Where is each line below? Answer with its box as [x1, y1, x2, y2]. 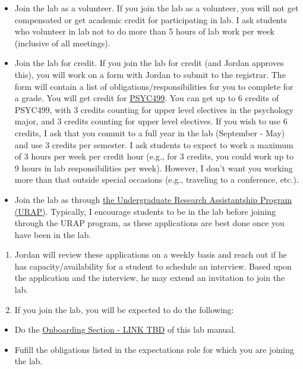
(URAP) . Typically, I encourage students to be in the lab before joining [14, 205, 276, 217]
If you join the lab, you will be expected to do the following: [14, 303, 234, 315]
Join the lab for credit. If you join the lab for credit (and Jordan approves [14, 57, 284, 69]
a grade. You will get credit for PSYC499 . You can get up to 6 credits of [14, 92, 279, 104]
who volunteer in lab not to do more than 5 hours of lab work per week [14, 25, 274, 37]
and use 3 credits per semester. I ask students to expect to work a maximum [14, 138, 293, 151]
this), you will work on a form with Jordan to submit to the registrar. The [14, 68, 286, 80]
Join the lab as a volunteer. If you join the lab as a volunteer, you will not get [14, 2, 299, 14]
